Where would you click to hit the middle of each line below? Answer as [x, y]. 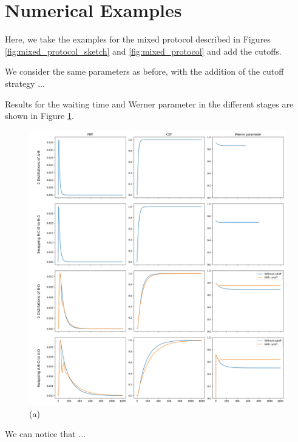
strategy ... [25, 83]
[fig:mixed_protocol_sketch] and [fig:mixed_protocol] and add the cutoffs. [143, 51]
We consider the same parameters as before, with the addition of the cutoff [144, 71]
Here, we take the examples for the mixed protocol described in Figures [138, 39]
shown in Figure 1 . [39, 116]
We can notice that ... [45, 434]
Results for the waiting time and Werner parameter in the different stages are [149, 104]
